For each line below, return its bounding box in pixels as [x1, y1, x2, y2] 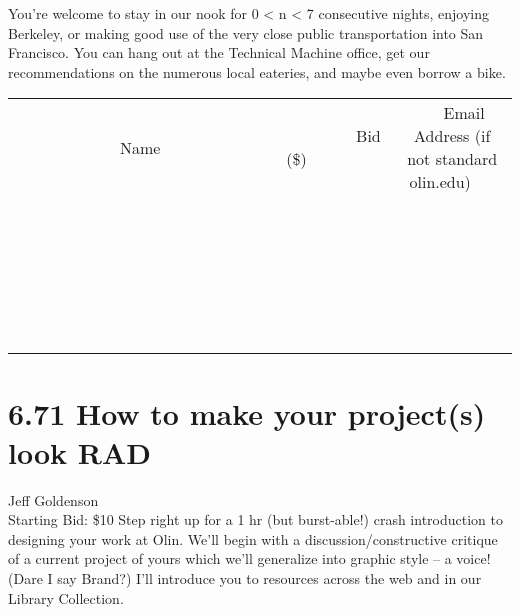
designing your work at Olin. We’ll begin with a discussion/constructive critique [8, 528, 498, 549]
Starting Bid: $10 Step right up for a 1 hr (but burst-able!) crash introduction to [8, 509, 503, 530]
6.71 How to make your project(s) [8, 392, 486, 433]
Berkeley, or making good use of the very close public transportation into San [8, 22, 484, 43]
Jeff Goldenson [8, 489, 99, 510]
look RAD [8, 431, 151, 472]
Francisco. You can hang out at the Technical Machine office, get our [8, 42, 430, 63]
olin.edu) [409, 170, 471, 194]
